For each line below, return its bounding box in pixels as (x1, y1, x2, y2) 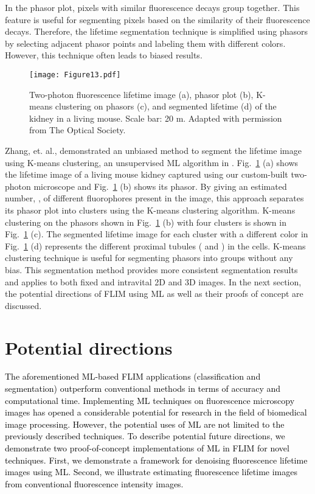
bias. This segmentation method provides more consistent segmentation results (5, 263, 298, 276)
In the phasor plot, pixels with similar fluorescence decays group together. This (5, 1, 300, 13)
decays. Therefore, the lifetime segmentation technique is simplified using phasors (5, 25, 308, 38)
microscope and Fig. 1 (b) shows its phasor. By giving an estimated (33, 179, 287, 192)
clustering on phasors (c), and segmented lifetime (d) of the (55, 100, 277, 113)
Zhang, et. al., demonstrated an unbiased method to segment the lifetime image (5, 144, 302, 156)
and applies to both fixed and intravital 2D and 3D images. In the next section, (5, 275, 302, 288)
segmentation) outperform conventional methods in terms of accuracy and (5, 382, 281, 395)
